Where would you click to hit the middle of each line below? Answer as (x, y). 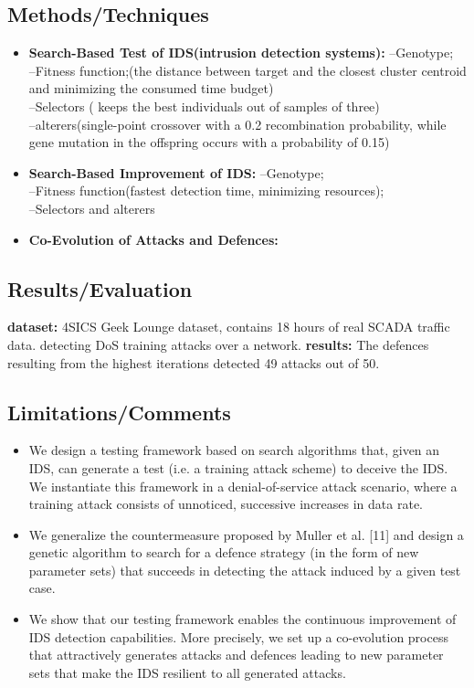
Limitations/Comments (119, 412)
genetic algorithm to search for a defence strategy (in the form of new (224, 552)
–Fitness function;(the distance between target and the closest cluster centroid (248, 70)
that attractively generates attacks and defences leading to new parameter (236, 655)
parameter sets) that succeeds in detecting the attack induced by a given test (245, 570)
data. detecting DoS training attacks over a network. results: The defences (218, 344)
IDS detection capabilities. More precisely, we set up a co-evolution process (238, 636)
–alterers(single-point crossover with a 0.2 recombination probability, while (237, 124)
